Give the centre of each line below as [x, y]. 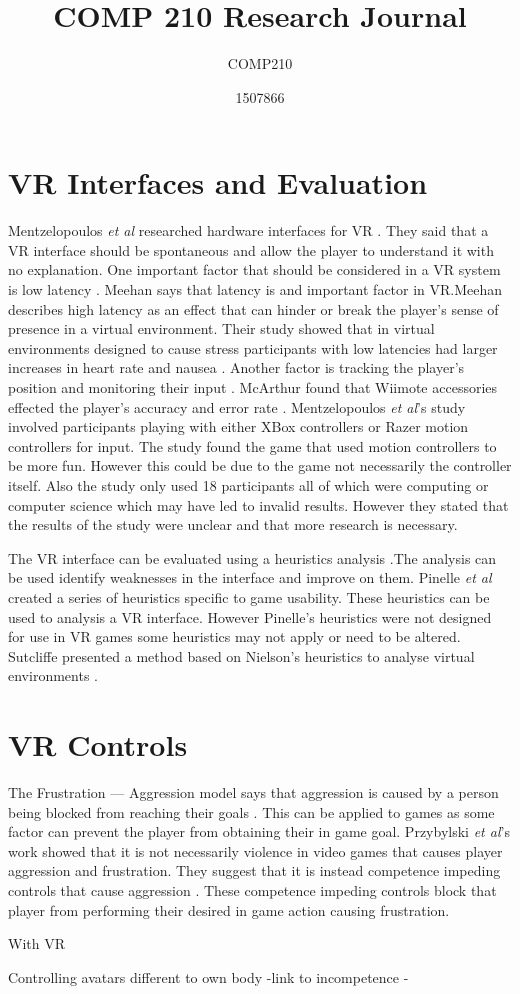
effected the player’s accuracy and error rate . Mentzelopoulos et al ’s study [237, 406]
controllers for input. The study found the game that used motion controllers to [252, 445]
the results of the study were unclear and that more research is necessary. [233, 524]
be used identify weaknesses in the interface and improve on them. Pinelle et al [250, 577]
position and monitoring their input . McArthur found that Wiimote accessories [253, 387]
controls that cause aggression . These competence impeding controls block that [252, 890]
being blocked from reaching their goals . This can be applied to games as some [251, 811]
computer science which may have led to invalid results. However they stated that [258, 504]
